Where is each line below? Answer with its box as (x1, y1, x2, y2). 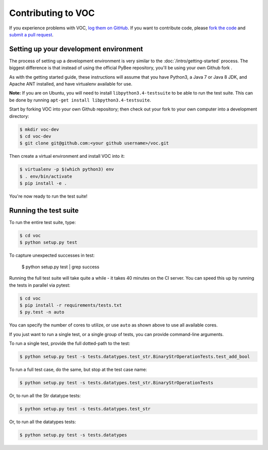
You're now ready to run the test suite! (9, 193, 88, 199)
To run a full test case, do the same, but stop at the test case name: (9, 366, 147, 373)
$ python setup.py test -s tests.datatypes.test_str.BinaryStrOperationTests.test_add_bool (19, 354, 250, 359)
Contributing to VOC (9, 7, 95, 18)
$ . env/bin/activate (19, 173, 72, 179)
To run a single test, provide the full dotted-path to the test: (9, 340, 131, 346)
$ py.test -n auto (19, 309, 65, 315)
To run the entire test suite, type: (9, 219, 76, 225)
